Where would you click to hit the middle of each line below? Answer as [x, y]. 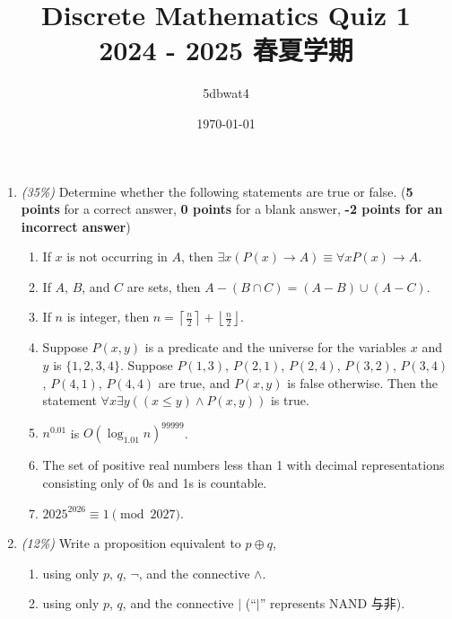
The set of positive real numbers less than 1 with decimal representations [243, 465]
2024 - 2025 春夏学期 [226, 50]
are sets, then [164, 286]
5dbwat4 [226, 93]
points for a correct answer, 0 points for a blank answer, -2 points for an [232, 209]
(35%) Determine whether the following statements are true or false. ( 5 [217, 191]
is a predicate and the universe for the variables [276, 347]
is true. [290, 400]
